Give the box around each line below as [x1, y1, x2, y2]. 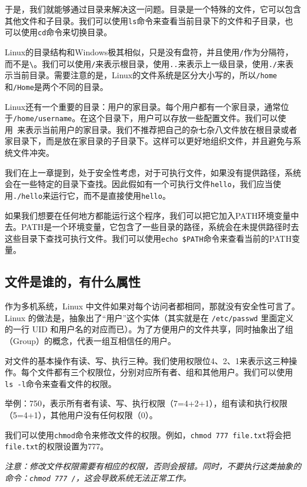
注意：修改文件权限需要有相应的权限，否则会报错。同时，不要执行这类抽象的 [5, 459, 301, 472]
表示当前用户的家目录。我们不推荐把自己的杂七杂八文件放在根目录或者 [25, 123, 298, 135]
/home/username [13, 115, 72, 124]
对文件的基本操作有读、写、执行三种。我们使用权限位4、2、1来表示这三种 [5, 354, 289, 366]
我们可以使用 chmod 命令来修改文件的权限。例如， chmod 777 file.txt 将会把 [5, 428, 291, 441]
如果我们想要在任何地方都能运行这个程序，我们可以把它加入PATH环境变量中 [5, 209, 299, 221]
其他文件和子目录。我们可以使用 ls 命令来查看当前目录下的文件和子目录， [5, 14, 285, 26]
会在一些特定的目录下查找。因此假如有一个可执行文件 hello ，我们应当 [5, 178, 273, 190]
